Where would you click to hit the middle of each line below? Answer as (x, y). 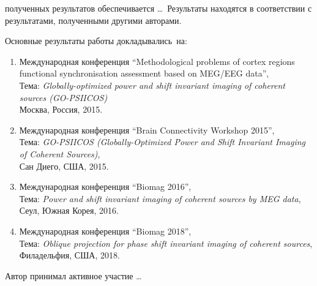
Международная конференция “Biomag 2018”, (105, 231)
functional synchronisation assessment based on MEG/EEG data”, (144, 73)
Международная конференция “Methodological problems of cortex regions (157, 61)
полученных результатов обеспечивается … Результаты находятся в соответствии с (158, 8)
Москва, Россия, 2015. (61, 109)
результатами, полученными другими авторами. (93, 20)
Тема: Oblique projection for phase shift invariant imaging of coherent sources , (166, 243)
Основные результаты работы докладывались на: (96, 41)
